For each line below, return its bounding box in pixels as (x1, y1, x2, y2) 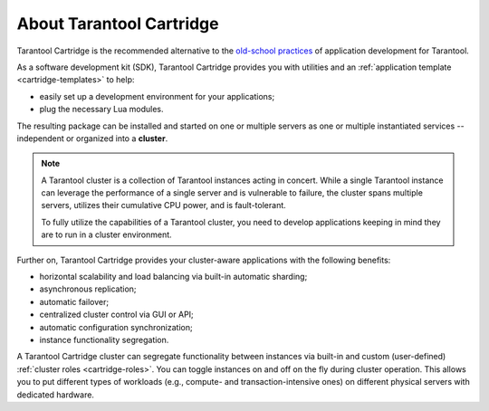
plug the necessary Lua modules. (39, 104, 164, 115)
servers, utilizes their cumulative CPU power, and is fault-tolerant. (41, 200, 287, 211)
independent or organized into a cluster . (16, 132, 168, 144)
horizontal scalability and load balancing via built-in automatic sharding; (39, 272, 308, 282)
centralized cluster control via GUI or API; (39, 309, 194, 320)
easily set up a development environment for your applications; (39, 91, 275, 101)
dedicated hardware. (16, 389, 95, 400)
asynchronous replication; (39, 283, 137, 294)
